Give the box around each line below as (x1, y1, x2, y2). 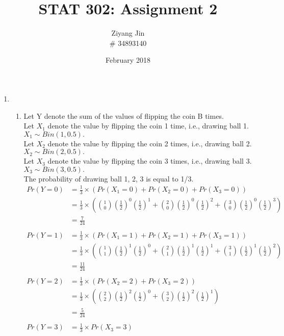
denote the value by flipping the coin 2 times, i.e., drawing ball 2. (47, 138, 252, 148)
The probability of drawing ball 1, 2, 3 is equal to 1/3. (23, 173, 194, 184)
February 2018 (106, 55, 150, 65)
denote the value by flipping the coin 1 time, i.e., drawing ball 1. (47, 120, 249, 131)
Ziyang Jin (111, 28, 145, 38)
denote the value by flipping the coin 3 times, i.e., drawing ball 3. (47, 156, 252, 166)
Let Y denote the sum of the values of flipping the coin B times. (23, 110, 224, 121)
